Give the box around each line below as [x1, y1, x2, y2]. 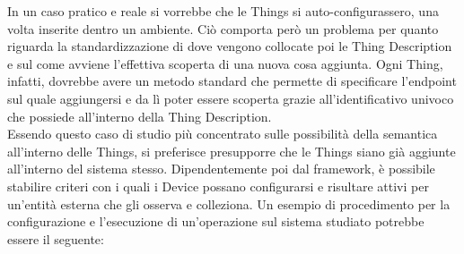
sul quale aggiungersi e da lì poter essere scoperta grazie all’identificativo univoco [7, 89, 454, 107]
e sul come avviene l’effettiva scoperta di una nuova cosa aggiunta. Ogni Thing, [7, 54, 443, 72]
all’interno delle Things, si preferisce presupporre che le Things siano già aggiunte [7, 141, 456, 160]
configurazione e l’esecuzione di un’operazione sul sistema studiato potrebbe [7, 212, 425, 231]
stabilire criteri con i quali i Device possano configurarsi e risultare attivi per [7, 176, 429, 195]
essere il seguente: [7, 229, 104, 248]
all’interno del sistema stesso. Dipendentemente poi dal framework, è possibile [7, 159, 435, 178]
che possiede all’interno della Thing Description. [7, 106, 272, 125]
